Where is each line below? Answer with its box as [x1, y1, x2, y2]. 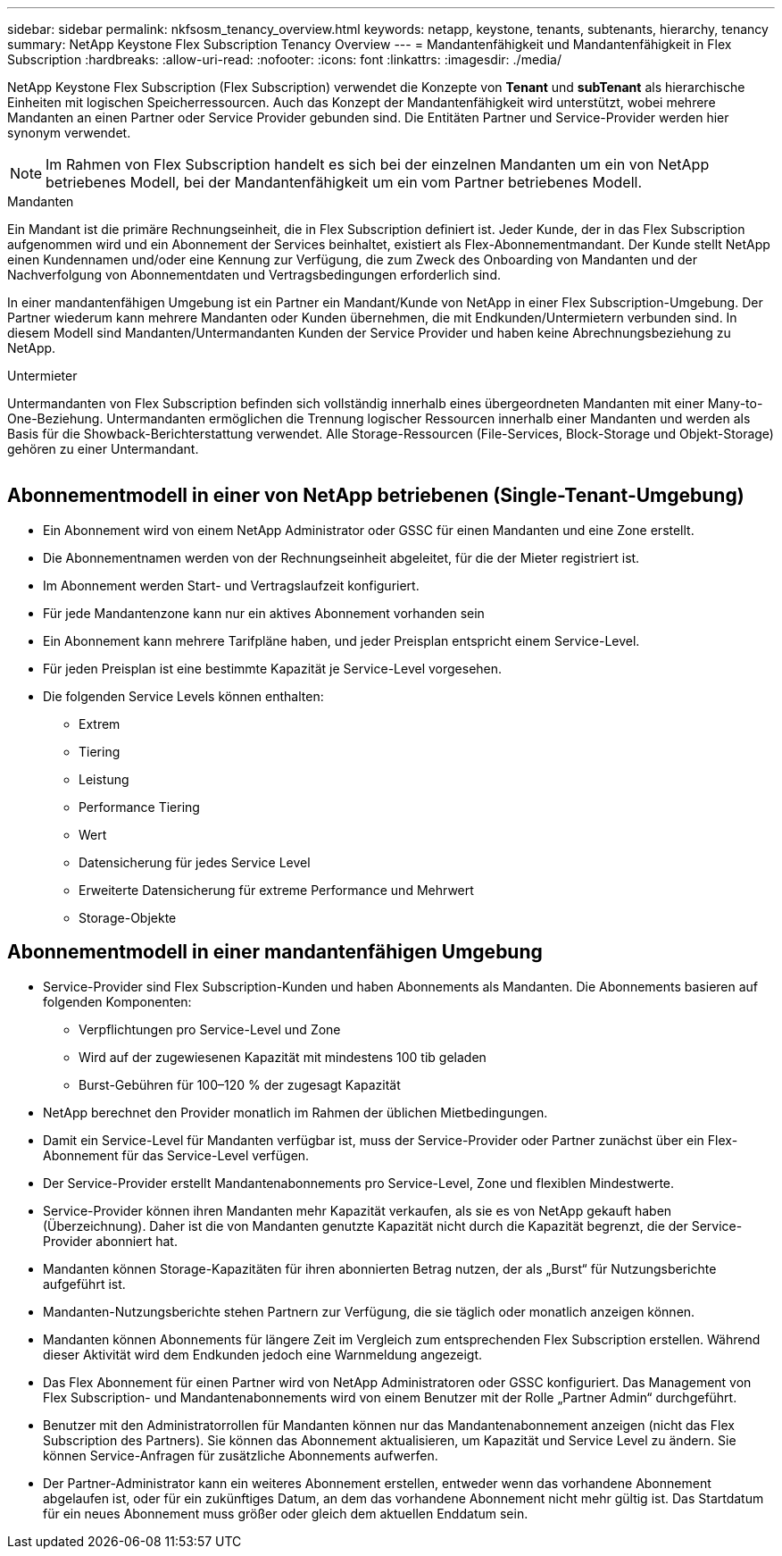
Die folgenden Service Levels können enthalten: [43, 688, 324, 704]
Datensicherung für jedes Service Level [79, 854, 311, 870]
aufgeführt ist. [43, 1276, 126, 1292]
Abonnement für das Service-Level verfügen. [43, 1147, 310, 1163]
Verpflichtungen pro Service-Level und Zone [79, 1021, 341, 1037]
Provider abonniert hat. [43, 1233, 178, 1249]
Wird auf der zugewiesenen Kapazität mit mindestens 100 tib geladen [79, 1049, 487, 1065]
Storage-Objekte [79, 909, 177, 925]
